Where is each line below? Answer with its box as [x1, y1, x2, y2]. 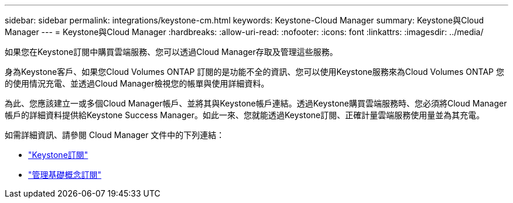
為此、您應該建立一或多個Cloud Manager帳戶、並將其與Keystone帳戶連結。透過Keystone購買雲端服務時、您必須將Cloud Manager [5, 98, 507, 108]
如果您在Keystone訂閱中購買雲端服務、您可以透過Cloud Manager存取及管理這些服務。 [5, 47, 338, 57]
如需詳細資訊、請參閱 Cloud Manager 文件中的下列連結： [5, 130, 225, 140]
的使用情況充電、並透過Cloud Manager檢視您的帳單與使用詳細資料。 [5, 78, 269, 88]
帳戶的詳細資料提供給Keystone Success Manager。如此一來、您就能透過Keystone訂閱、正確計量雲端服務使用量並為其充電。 [5, 110, 485, 120]
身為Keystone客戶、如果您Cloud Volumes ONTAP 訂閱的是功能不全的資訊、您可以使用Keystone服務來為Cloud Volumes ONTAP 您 [5, 67, 504, 77]
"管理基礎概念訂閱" [28, 170, 102, 180]
